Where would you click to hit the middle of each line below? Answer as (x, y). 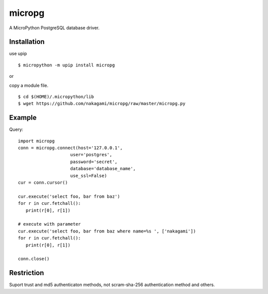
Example (23, 118)
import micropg (36, 141)
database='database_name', (103, 169)
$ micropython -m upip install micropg (67, 65)
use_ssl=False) (89, 176)
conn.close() (34, 259)
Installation (27, 42)
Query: (16, 129)
